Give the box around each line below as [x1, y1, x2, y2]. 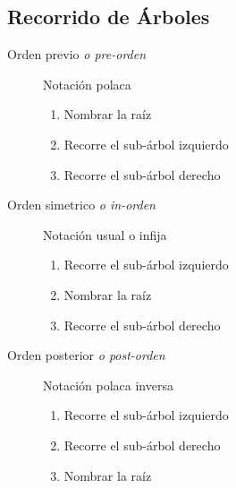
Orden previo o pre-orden [7, 45, 147, 64]
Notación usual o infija [43, 225, 167, 244]
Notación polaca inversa [43, 375, 173, 394]
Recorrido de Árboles [7, 3, 210, 30]
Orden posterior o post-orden [7, 346, 165, 364]
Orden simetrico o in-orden [7, 195, 156, 214]
